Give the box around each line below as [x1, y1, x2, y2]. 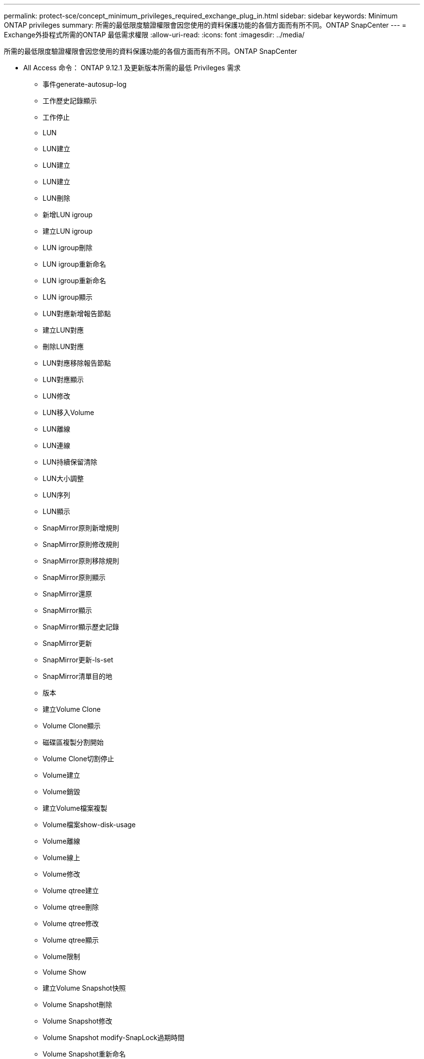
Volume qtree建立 [43, 886, 99, 895]
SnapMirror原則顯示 [43, 573, 106, 581]
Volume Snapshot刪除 [43, 1000, 112, 1009]
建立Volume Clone [43, 705, 101, 713]
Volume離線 [43, 837, 80, 845]
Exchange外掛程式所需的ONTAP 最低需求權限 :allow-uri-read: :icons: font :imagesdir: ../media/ [4, 31, 305, 39]
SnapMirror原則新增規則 [43, 524, 119, 532]
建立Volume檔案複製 [43, 804, 107, 812]
